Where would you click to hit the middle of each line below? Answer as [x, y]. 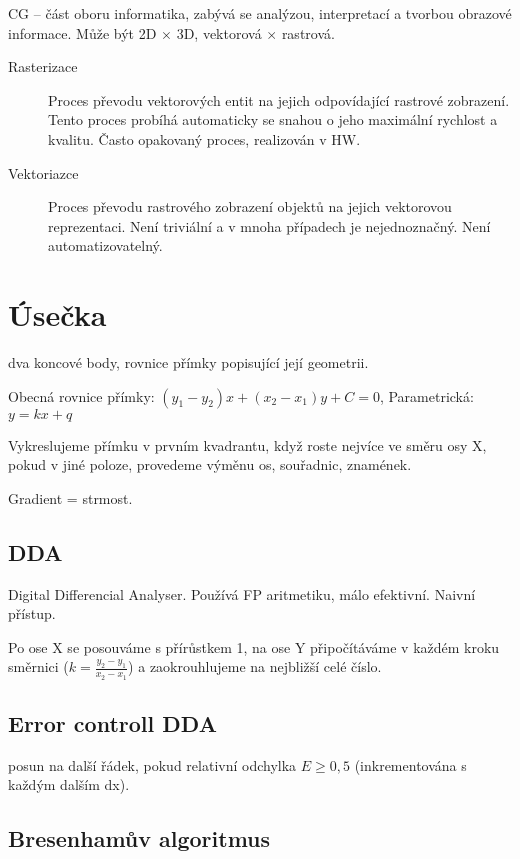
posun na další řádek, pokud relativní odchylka [152, 764]
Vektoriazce [43, 172]
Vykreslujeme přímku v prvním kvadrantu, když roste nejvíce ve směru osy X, [247, 444]
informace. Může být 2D [82, 32]
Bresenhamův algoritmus [139, 838]
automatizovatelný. [105, 245]
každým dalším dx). [69, 784]
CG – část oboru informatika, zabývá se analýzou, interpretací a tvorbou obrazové [260, 13]
